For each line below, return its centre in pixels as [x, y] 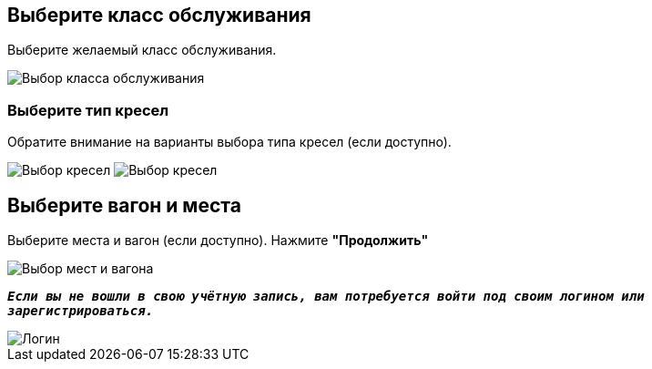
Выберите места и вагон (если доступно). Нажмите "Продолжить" [218, 241]
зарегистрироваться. [81, 311]
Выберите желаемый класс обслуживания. [142, 50]
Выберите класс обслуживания [159, 15]
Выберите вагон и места [124, 205]
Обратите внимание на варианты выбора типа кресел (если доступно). [229, 142]
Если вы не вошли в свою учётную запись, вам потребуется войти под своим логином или [326, 297]
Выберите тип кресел [88, 110]
